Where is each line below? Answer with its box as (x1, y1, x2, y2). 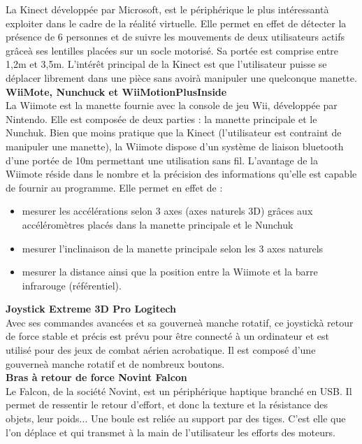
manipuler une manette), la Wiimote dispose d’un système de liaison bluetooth (6, 138, 344, 153)
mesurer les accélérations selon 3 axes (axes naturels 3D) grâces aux (22, 203, 313, 218)
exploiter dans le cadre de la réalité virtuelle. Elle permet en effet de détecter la (6, 15, 347, 30)
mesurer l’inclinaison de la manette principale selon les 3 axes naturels (22, 241, 324, 255)
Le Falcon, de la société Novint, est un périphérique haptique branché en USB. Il (6, 383, 352, 398)
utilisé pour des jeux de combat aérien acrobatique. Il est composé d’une (6, 343, 316, 357)
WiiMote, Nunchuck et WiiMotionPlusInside (6, 84, 227, 99)
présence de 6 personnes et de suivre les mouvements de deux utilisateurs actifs (6, 29, 345, 44)
